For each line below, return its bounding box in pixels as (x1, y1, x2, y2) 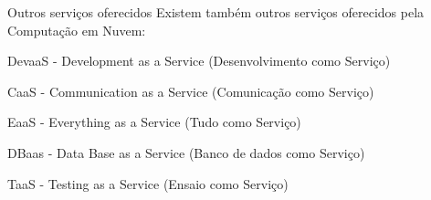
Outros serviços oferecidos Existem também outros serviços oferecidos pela (7, 3, 425, 21)
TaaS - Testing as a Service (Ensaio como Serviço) (7, 174, 289, 193)
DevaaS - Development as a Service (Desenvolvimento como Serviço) (7, 51, 391, 70)
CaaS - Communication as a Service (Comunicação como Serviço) (7, 81, 374, 100)
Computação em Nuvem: (7, 20, 146, 39)
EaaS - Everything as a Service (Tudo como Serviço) (7, 112, 301, 132)
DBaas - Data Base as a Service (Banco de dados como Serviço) (7, 142, 365, 162)
